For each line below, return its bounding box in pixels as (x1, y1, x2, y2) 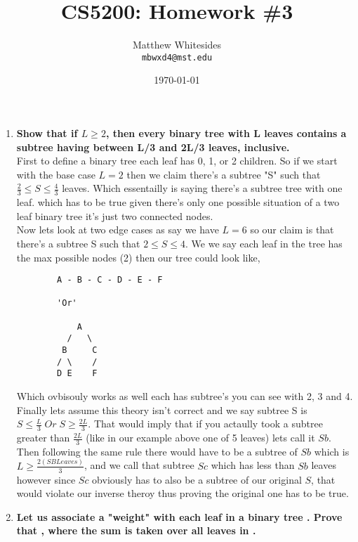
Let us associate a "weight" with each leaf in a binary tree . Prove (16, 509, 343, 524)
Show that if (16, 125, 78, 140)
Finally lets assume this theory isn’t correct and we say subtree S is (16, 402, 307, 417)
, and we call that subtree (84, 458, 194, 472)
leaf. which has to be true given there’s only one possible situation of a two (16, 195, 340, 209)
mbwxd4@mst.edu (141, 52, 213, 63)
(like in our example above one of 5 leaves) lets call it (86, 430, 315, 445)
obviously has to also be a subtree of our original (92, 472, 302, 486)
